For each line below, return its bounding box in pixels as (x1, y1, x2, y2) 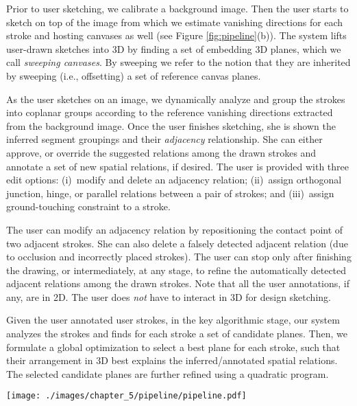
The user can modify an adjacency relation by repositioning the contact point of (6, 222, 343, 236)
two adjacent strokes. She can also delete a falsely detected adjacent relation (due (6, 236, 348, 250)
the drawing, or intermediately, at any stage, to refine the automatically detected (6, 262, 347, 277)
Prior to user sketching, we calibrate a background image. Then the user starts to (6, 1, 349, 15)
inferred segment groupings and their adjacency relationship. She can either (6, 132, 323, 146)
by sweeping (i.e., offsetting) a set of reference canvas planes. (6, 68, 261, 82)
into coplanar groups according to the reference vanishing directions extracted (6, 105, 333, 120)
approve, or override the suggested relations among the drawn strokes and (6, 145, 317, 159)
